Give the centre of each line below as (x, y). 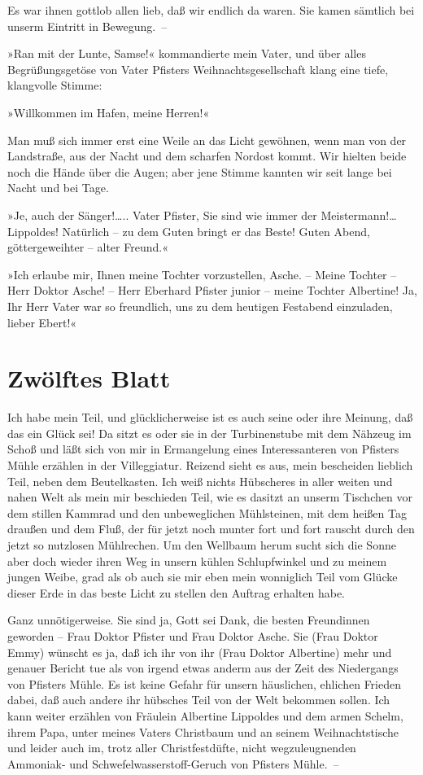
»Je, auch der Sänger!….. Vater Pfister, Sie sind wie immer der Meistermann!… (202, 215)
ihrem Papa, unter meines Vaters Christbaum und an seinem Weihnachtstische (203, 731)
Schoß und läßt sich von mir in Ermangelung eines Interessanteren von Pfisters (203, 449)
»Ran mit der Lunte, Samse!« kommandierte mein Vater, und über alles (187, 53)
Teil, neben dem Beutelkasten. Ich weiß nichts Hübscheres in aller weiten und (200, 481)
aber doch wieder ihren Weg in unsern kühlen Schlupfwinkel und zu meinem (197, 560)
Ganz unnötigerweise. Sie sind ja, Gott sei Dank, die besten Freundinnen (189, 620)
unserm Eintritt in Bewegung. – (87, 26)
